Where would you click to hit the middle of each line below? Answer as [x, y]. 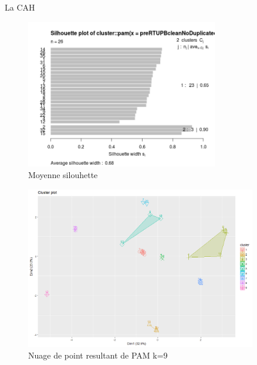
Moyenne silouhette [63, 174]
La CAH [20, 7]
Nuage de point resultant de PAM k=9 [98, 355]
